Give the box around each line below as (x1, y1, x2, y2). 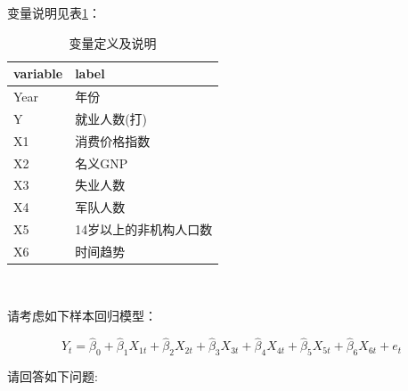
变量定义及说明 (69, 33, 157, 52)
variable (13, 64, 63, 83)
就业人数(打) (75, 109, 148, 127)
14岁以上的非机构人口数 (75, 220, 213, 239)
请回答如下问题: (7, 367, 98, 386)
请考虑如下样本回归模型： (7, 305, 157, 324)
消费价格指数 (75, 131, 151, 150)
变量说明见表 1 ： (7, 4, 101, 21)
